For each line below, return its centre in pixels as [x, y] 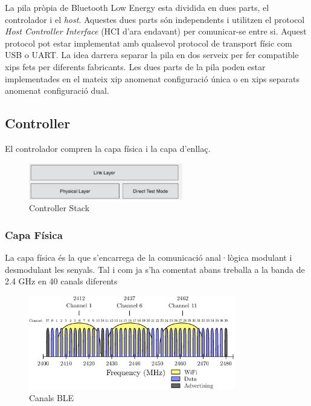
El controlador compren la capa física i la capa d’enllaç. [108, 148]
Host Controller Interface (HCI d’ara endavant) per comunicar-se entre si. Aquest [156, 31]
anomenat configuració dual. [57, 90]
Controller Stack [59, 208]
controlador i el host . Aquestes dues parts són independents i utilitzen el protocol [155, 19]
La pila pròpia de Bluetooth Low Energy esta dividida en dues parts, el [137, 7]
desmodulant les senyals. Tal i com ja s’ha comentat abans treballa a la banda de [155, 269]
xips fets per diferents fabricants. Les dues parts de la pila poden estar [135, 66]
